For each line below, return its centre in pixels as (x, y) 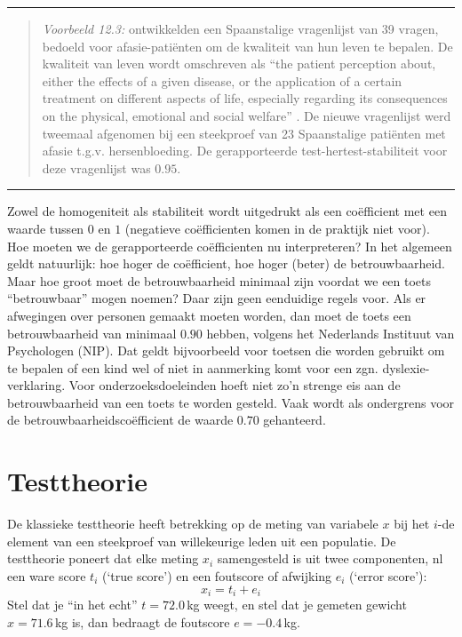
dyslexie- (406, 367)
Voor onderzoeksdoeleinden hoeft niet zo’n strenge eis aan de (235, 385)
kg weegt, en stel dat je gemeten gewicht (297, 605)
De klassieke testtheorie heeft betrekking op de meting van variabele (193, 524)
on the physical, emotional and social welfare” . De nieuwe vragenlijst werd (247, 115)
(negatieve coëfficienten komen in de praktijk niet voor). (277, 228)
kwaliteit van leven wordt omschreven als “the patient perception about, (239, 64)
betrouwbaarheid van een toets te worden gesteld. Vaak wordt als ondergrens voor (231, 402)
